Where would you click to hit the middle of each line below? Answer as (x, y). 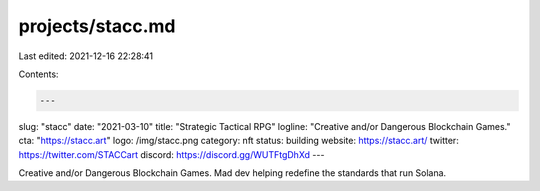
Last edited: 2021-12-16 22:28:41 (86, 56)
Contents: (38, 74)
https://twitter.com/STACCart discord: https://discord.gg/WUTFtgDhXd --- (171, 154)
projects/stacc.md (97, 26)
